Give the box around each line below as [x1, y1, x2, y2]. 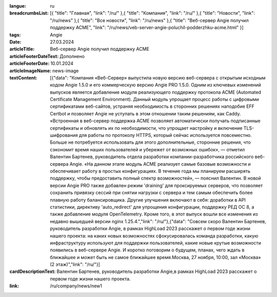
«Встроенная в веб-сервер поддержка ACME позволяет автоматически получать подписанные [50, 118, 261, 124]
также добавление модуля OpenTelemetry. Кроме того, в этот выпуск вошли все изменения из [50, 211, 258, 217]
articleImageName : [9, 67, 52, 74]
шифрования [50, 132, 78, 138]
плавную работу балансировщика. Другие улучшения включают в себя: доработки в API [50, 196, 246, 203]
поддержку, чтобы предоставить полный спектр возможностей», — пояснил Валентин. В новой [50, 175, 261, 182]
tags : [9, 31, 21, 38]
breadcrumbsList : [9, 10, 49, 16]
